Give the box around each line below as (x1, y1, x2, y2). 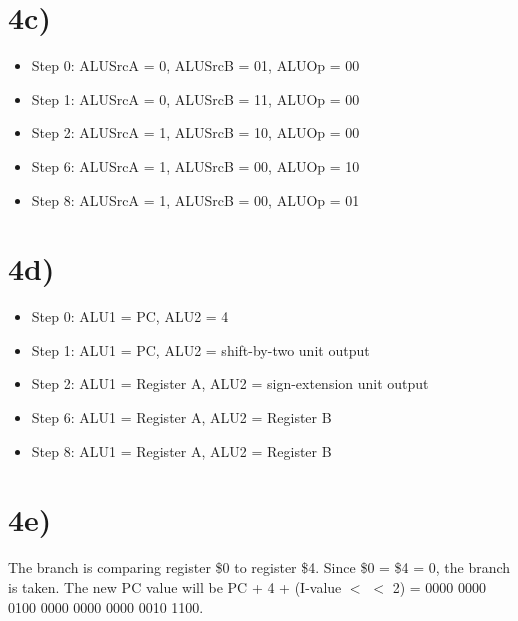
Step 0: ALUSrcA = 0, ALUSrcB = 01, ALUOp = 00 (31, 55, 360, 76)
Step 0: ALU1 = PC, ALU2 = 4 (31, 306, 229, 327)
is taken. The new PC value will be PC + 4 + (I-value (8, 576, 342, 597)
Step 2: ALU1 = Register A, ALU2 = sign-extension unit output (31, 373, 429, 394)
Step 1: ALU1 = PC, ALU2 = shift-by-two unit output (31, 339, 370, 360)
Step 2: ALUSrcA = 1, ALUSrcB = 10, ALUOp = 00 (31, 122, 360, 143)
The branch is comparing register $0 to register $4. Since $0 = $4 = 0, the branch (8, 557, 511, 578)
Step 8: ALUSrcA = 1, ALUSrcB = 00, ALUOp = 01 (31, 189, 360, 210)
